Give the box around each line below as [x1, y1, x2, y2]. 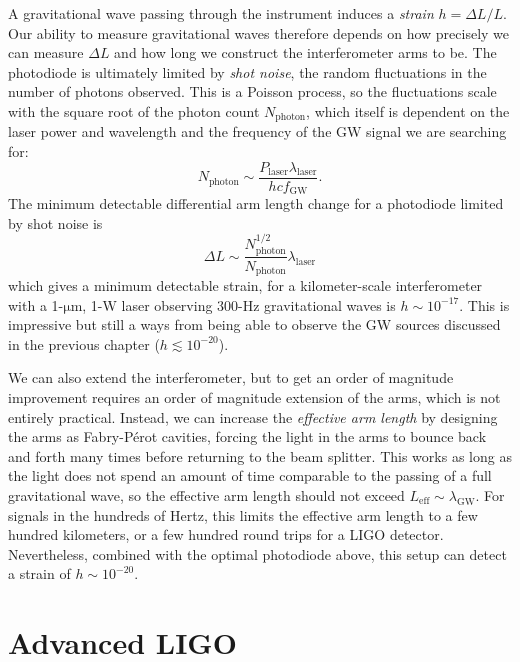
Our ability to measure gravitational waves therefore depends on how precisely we [8, 22, 510, 43]
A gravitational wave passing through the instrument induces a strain [8, 3, 434, 23]
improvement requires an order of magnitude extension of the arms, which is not [8, 387, 501, 407]
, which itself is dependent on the [306, 100, 510, 121]
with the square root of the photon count [8, 100, 260, 121]
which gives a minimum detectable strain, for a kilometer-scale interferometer [8, 275, 483, 296]
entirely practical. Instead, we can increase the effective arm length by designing [8, 406, 498, 427]
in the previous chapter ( [8, 333, 160, 354]
